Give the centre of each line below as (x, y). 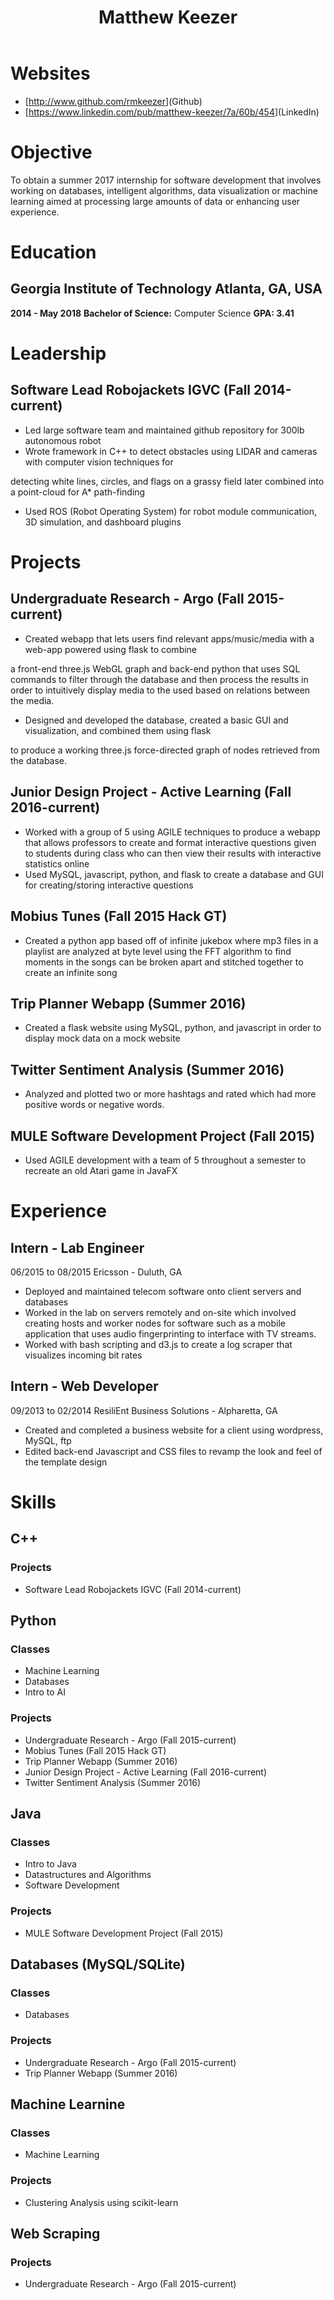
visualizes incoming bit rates (83, 1355)
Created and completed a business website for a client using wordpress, (174, 1430)
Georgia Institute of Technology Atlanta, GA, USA (166, 289)
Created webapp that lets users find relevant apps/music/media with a (169, 638)
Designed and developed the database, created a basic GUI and (156, 720)
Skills (33, 1502)
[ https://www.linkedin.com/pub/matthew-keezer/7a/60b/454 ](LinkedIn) (172, 112)
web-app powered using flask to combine (111, 649)
